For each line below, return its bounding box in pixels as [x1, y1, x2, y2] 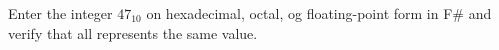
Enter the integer [8, 3, 113, 23]
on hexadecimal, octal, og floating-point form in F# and [146, 3, 492, 23]
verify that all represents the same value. [8, 22, 258, 43]
